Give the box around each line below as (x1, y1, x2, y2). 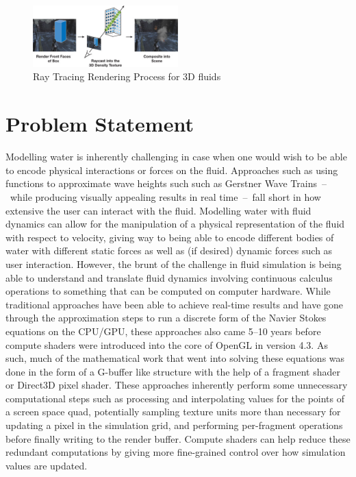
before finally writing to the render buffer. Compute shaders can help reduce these (5, 431, 351, 445)
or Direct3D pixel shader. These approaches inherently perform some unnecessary (5, 378, 348, 392)
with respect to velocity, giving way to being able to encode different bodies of (5, 230, 334, 244)
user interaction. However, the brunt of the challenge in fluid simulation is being (5, 256, 342, 271)
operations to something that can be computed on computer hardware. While (5, 284, 331, 298)
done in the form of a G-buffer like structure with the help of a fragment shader (5, 364, 340, 378)
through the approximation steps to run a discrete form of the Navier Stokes (5, 310, 327, 325)
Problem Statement (5, 110, 194, 138)
